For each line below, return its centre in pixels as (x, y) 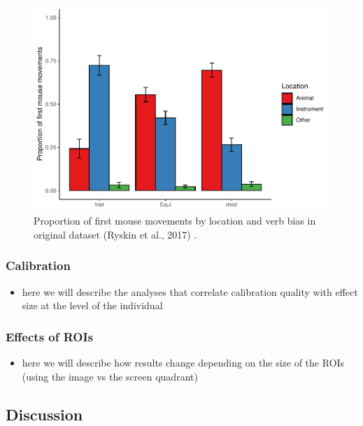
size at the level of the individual (92, 305)
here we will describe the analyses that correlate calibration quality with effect (190, 291)
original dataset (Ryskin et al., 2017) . (115, 234)
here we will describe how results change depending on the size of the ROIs (183, 362)
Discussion (44, 414)
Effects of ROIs (50, 336)
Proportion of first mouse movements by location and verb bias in (175, 221)
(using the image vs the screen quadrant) (110, 376)
